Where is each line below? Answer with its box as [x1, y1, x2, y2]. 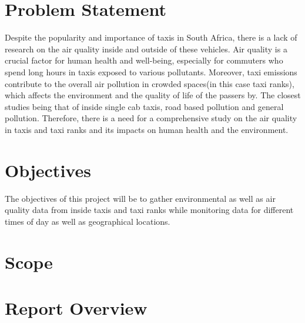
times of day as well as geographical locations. [5, 215, 170, 227]
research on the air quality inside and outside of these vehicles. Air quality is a [5, 42, 287, 55]
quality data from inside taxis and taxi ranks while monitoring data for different [5, 204, 294, 216]
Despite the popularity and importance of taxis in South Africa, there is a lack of [5, 31, 297, 44]
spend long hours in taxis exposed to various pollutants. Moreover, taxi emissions [5, 65, 297, 78]
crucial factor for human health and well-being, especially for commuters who [5, 54, 283, 66]
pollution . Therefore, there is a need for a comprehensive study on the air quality [5, 112, 297, 124]
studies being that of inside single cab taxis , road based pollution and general [5, 100, 284, 112]
